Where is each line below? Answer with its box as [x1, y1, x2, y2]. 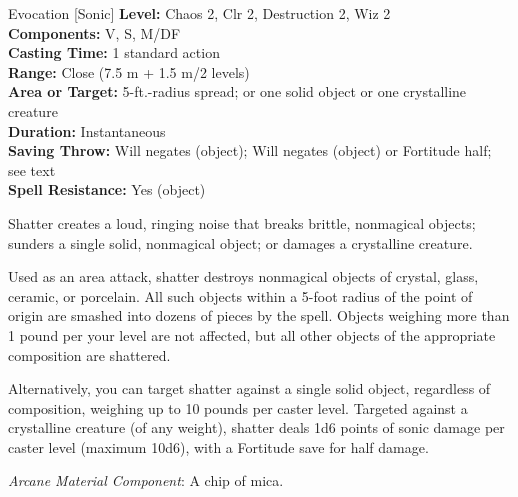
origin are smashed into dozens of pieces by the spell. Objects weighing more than [8, 305, 510, 326]
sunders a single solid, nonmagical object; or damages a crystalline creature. [8, 232, 473, 253]
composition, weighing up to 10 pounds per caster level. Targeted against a [8, 397, 468, 418]
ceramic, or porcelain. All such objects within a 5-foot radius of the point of [8, 285, 473, 306]
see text [8, 159, 56, 180]
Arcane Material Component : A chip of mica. [8, 470, 284, 491]
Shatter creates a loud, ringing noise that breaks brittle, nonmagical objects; [8, 212, 476, 233]
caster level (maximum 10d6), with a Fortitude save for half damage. [8, 436, 429, 457]
